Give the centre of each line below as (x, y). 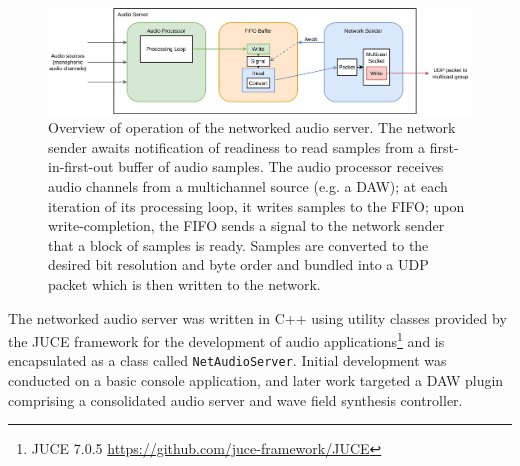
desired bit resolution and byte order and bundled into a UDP (238, 264)
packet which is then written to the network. (184, 284)
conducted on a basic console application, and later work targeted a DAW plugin (256, 380)
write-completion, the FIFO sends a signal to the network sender (246, 225)
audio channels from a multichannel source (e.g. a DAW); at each (248, 186)
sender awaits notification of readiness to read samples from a (237, 146)
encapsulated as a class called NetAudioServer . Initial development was (227, 360)
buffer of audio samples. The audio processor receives (281, 166)
